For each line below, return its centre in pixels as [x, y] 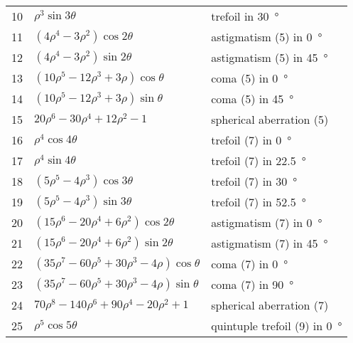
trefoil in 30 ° [245, 16]
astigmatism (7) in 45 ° [270, 243]
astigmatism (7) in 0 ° [267, 222]
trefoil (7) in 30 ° [254, 181]
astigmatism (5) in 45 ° [270, 57]
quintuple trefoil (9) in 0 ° [277, 326]
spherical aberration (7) [270, 305]
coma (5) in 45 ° [252, 99]
